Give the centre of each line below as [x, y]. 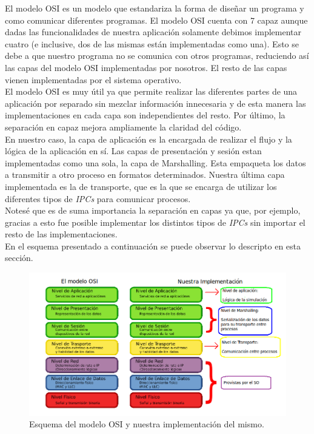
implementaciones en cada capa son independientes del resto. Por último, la [145, 115]
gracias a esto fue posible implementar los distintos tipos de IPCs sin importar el [155, 222]
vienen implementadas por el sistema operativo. [93, 79]
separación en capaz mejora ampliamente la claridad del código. [123, 127]
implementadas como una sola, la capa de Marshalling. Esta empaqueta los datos [155, 162]
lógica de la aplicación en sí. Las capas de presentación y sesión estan [133, 151]
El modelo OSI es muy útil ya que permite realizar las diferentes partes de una [151, 91]
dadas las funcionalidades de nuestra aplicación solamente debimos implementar [153, 32]
